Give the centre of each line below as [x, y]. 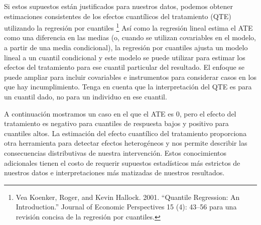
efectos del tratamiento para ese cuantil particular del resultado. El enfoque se [124, 67]
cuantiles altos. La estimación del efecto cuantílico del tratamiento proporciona [125, 133]
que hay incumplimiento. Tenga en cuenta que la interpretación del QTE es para [128, 87]
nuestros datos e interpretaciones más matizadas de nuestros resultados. [114, 173]
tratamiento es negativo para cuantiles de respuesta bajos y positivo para [116, 123]
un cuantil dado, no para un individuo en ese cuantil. [86, 96]
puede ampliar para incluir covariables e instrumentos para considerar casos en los [130, 77]
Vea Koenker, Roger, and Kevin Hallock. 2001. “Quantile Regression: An [128, 197]
